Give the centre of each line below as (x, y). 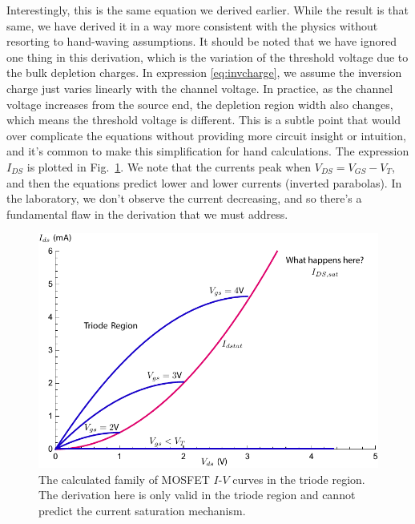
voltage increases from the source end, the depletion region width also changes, (200, 104)
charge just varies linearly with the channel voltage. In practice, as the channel (200, 88)
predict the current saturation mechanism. (142, 510)
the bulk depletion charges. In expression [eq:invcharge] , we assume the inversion (204, 73)
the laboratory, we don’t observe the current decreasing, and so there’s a (184, 198)
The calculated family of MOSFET (124, 479)
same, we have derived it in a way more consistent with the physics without (192, 25)
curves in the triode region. (299, 479)
